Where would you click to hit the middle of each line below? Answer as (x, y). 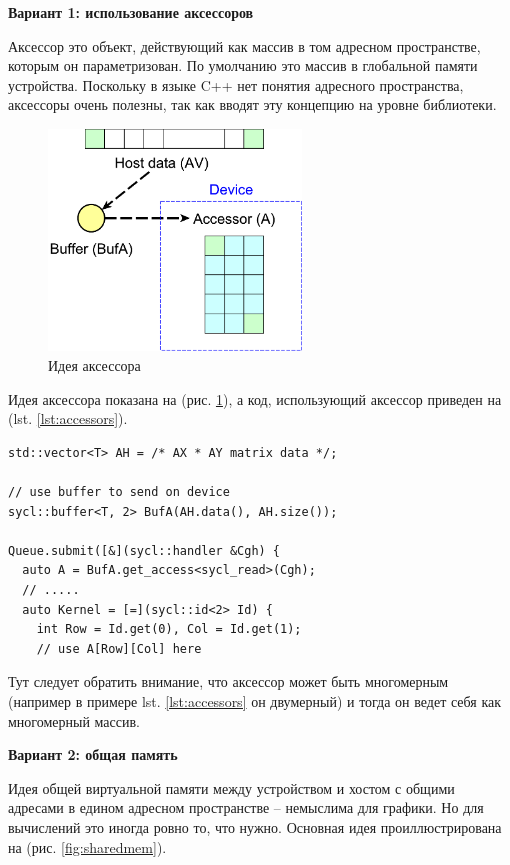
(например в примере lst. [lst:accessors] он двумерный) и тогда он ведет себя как (255, 700)
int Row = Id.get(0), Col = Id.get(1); (169, 629)
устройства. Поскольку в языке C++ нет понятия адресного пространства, (236, 84)
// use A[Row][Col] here (119, 648)
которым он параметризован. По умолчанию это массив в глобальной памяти (243, 65)
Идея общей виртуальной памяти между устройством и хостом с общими (231, 787)
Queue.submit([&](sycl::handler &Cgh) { (144, 550)
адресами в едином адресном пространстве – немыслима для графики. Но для (246, 807)
